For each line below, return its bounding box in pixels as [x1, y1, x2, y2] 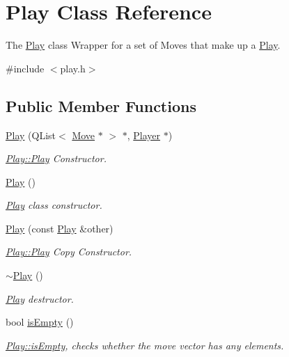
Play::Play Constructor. [6, 151, 107, 166]
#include [6, 61, 45, 75]
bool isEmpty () [6, 315, 74, 329]
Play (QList [6, 127, 56, 142]
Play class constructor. [6, 198, 102, 212]
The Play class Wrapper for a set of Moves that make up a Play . [6, 38, 281, 52]
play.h [60, 61, 86, 75]
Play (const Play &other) [6, 221, 114, 235]
